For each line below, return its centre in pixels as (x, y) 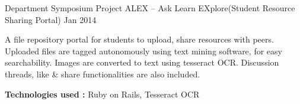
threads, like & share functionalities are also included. (103, 74)
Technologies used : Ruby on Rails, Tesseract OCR (102, 94)
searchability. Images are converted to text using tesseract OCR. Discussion (142, 62)
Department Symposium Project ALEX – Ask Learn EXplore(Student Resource (150, 8)
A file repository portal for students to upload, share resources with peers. (139, 39)
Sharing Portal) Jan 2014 (51, 19)
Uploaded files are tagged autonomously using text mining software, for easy (143, 51)
